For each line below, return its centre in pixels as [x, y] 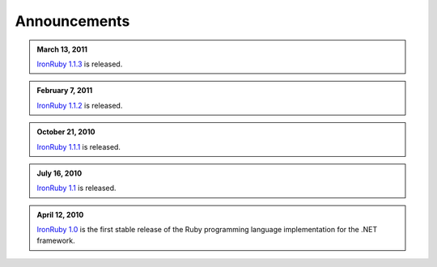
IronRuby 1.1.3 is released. [80, 64]
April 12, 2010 [60, 214]
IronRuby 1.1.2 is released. [80, 105]
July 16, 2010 [59, 173]
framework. [56, 241]
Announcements [72, 21]
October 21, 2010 [66, 132]
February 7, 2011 [65, 91]
